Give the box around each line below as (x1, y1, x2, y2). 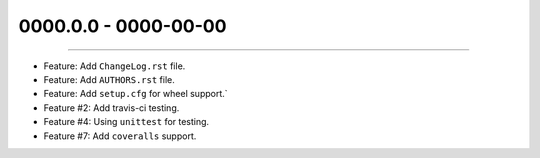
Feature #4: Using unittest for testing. (43, 116, 210, 128)
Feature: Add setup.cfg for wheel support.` (43, 88, 229, 100)
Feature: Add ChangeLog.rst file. (43, 60, 186, 72)
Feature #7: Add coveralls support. (43, 130, 197, 142)
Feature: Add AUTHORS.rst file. (43, 73, 175, 85)
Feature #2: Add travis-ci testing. (43, 101, 180, 114)
